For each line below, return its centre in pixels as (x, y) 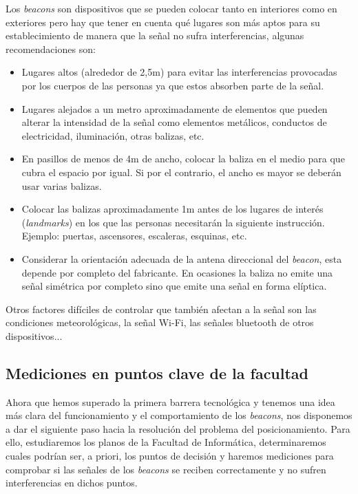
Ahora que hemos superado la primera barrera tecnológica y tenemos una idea (170, 401)
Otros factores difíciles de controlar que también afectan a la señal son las (161, 309)
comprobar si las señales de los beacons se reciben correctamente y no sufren (166, 469)
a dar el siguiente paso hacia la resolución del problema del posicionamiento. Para (178, 428)
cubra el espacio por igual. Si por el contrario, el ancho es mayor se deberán (181, 172)
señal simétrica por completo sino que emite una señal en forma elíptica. (174, 286)
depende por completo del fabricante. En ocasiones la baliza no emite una (177, 272)
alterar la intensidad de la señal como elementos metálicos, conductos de (174, 122)
